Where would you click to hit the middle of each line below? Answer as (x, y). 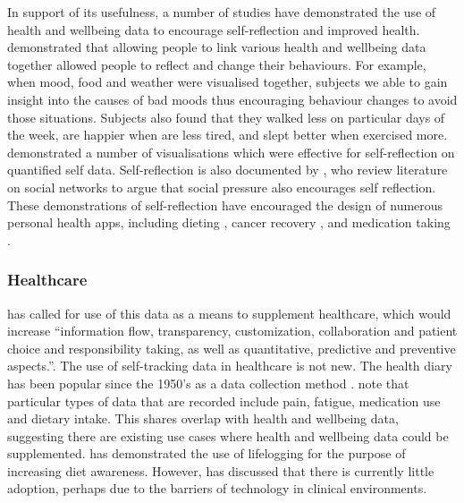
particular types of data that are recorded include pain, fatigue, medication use (224, 401)
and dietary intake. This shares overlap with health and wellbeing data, (203, 418)
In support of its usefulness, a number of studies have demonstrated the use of (222, 12)
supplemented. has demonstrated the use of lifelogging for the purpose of (207, 453)
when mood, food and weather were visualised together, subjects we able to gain (228, 82)
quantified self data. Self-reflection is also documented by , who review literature (228, 170)
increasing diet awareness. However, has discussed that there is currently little (221, 470)
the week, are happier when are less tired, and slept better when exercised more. (228, 135)
